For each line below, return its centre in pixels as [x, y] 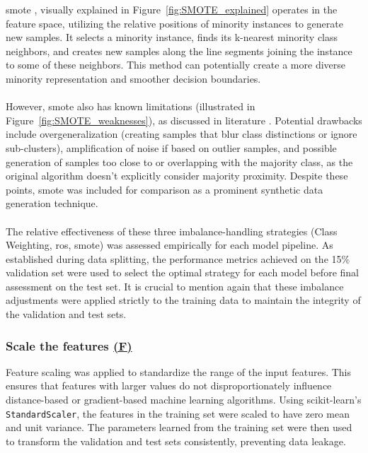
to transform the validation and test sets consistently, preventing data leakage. [176, 441]
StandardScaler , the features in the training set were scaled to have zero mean [178, 413]
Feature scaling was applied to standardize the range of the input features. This [179, 371]
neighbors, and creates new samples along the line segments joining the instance [179, 51]
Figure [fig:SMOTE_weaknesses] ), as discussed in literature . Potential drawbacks [184, 120]
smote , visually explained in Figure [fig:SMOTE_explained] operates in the [172, 9]
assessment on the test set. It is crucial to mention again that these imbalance [175, 286]
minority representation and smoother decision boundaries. [133, 78]
